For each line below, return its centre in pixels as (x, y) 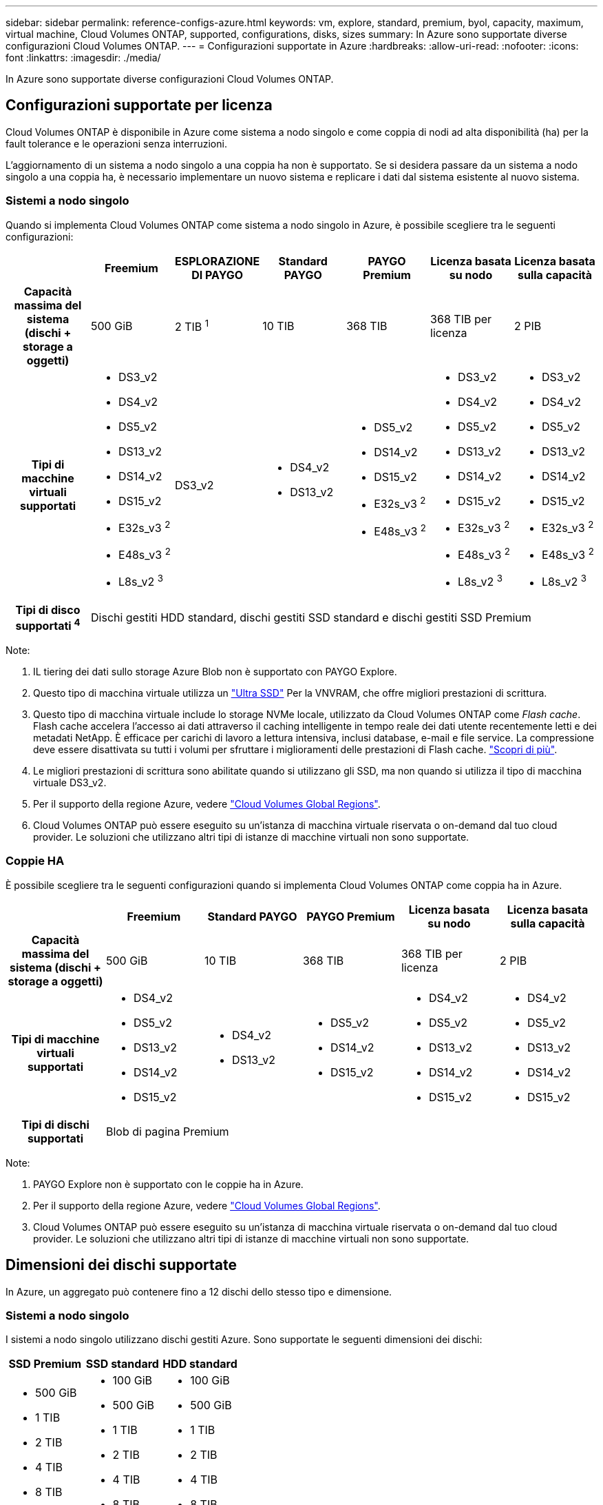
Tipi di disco (48, 610)
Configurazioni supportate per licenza (139, 105)
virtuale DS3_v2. (70, 782)
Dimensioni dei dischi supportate (121, 1265)
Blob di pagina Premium (167, 1131)
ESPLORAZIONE (217, 261)
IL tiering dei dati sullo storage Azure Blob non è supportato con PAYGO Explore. (215, 671)
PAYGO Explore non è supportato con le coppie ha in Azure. (168, 1184)
